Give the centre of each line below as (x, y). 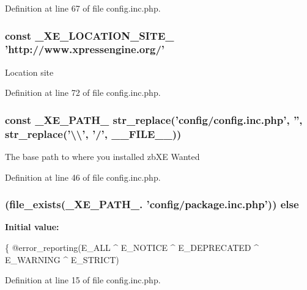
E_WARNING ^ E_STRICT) (62, 259)
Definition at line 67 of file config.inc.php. (83, 8)
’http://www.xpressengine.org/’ (85, 49)
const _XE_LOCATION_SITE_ (90, 35)
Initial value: (32, 227)
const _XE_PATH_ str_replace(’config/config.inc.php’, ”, (154, 119)
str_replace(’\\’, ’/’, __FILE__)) (93, 133)
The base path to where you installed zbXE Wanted (102, 157)
